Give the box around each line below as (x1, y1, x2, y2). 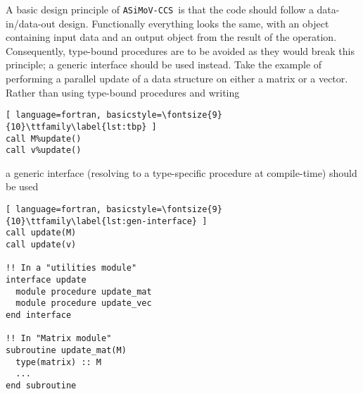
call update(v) (6, 240, 77, 250)
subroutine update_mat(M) (6, 345, 127, 355)
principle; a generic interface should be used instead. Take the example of (6, 57, 322, 72)
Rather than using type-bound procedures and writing (6, 85, 240, 99)
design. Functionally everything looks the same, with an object (58, 16, 329, 30)
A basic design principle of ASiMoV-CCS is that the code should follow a (6, 2, 314, 16)
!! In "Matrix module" (6, 333, 112, 344)
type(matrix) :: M (15, 357, 102, 367)
